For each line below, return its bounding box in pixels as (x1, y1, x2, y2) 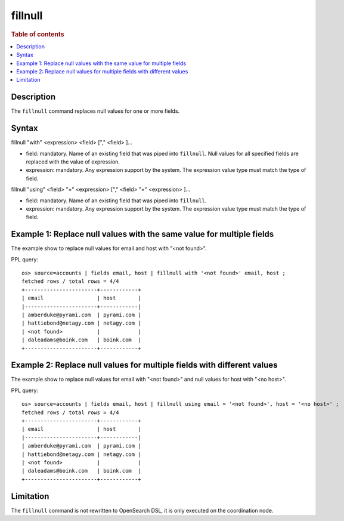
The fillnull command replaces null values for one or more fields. (11, 107, 180, 115)
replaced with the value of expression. (26, 158, 120, 165)
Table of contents (11, 30, 65, 38)
